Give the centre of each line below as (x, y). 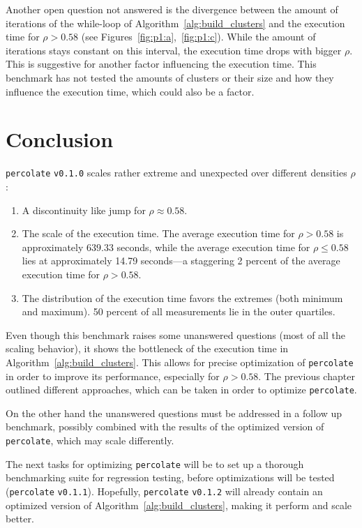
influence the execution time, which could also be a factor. (130, 91)
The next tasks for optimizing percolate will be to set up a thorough (155, 463)
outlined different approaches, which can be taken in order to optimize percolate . (181, 390)
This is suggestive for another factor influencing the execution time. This (161, 64)
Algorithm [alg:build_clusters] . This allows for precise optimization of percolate (180, 362)
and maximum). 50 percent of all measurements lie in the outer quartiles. (179, 311)
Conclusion (60, 139)
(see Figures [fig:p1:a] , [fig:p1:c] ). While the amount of (198, 37)
